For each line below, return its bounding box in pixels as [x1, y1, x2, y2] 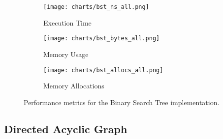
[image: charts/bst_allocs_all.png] [43, 66, 163, 74]
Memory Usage [43, 49, 89, 59]
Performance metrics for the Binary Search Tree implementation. [24, 97, 220, 107]
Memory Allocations [43, 81, 104, 91]
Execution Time [43, 17, 92, 28]
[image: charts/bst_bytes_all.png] [43, 35, 160, 42]
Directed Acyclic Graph [4, 121, 127, 136]
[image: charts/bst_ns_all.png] [43, 3, 149, 10]
